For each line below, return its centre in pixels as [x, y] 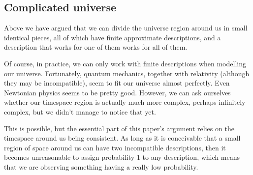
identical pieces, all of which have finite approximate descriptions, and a [112, 37]
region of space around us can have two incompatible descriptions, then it [115, 147]
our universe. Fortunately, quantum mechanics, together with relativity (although [127, 73]
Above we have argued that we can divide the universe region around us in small [126, 28]
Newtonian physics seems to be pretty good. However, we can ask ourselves [117, 92]
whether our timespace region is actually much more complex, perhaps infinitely [125, 102]
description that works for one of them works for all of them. [96, 47]
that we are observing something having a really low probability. [101, 166]
